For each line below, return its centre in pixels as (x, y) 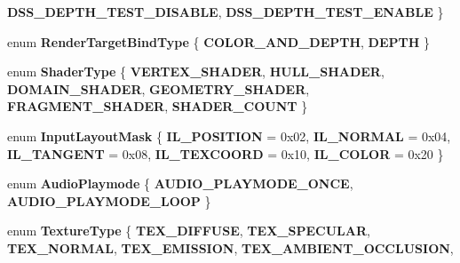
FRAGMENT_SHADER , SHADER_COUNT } (158, 106)
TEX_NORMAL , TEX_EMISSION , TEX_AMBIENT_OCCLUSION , (230, 247)
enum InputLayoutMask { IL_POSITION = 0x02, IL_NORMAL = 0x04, (229, 135)
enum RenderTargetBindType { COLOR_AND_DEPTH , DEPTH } (219, 41)
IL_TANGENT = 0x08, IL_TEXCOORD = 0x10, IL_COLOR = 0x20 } (226, 153)
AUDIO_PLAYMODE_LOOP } (109, 200)
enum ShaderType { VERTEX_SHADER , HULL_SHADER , (196, 72)
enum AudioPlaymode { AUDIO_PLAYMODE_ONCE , (180, 183)
